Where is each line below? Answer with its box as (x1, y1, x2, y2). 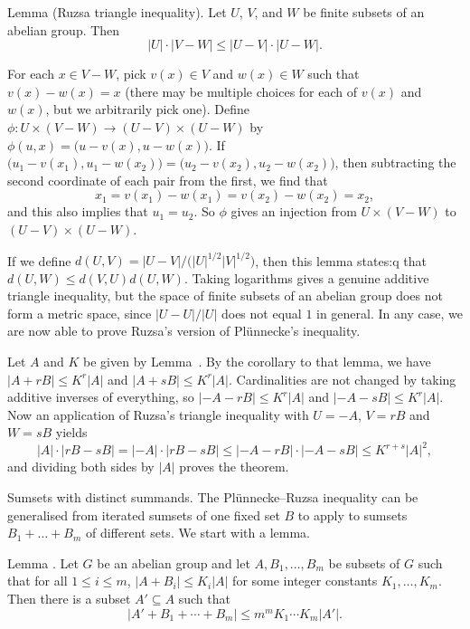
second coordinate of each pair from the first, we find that (7, 170, 328, 189)
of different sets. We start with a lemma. (85, 523, 310, 542)
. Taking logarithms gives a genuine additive (183, 268, 429, 287)
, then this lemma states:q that (255, 251, 427, 270)
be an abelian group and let (97, 553, 250, 572)
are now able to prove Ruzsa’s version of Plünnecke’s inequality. (7, 321, 361, 340)
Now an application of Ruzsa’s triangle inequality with (7, 405, 309, 424)
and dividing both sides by (7, 457, 155, 476)
